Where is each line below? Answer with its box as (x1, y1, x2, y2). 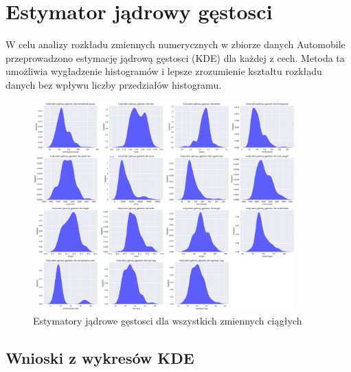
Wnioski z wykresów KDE (5, 347, 194, 368)
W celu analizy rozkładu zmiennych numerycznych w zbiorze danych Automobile (5, 37, 346, 52)
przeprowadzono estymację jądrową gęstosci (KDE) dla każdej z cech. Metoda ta (5, 50, 345, 65)
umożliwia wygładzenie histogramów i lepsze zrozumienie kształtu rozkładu (5, 64, 322, 78)
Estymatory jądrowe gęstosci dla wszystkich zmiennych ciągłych (33, 313, 302, 327)
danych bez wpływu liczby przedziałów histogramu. (5, 77, 222, 91)
